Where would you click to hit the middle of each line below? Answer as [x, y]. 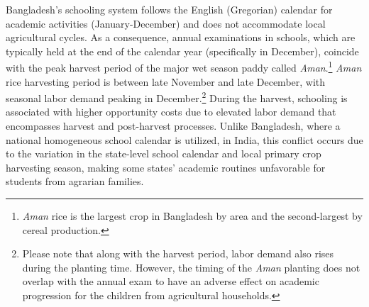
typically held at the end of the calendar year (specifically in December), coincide [182, 51]
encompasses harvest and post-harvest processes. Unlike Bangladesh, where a [173, 126]
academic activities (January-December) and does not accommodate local [166, 23]
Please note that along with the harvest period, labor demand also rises [178, 253]
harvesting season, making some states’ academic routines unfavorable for [166, 167]
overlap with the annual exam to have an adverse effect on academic [171, 281]
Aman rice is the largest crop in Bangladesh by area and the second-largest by [192, 216]
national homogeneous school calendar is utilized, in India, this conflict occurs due [184, 139]
